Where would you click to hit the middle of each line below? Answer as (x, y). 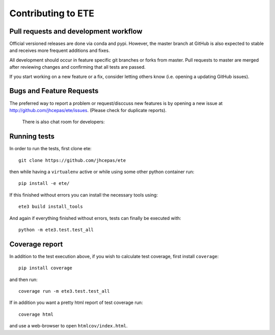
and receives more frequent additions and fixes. (60, 50)
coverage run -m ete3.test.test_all (64, 291)
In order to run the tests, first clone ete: (50, 149)
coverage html (36, 314)
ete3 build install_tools (51, 207)
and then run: (23, 280)
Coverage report (36, 244)
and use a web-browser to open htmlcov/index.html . (68, 326)
